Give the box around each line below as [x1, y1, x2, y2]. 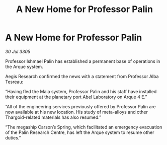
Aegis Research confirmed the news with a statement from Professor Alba [5, 73, 159, 79]
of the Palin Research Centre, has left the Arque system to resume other [5, 129, 154, 135]
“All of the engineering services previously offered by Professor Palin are [5, 103, 156, 109]
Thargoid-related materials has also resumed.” [5, 114, 102, 120]
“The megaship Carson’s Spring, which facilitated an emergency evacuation [5, 124, 162, 130]
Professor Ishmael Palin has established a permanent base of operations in [5, 58, 160, 64]
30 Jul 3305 [5, 48, 31, 54]
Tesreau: [5, 79, 24, 85]
